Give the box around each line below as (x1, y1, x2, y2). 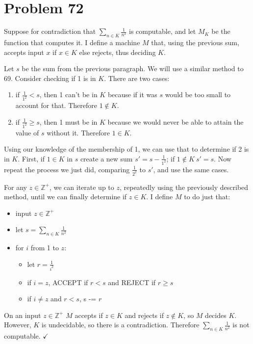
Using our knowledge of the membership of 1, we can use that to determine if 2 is (4, 144, 249, 154)
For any (4, 182, 27, 192)
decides (205, 310, 227, 320)
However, (4, 319, 31, 330)
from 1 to (30, 242, 59, 253)
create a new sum (80, 153, 133, 163)
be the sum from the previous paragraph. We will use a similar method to (22, 63, 244, 74)
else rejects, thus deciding (79, 47, 156, 57)
